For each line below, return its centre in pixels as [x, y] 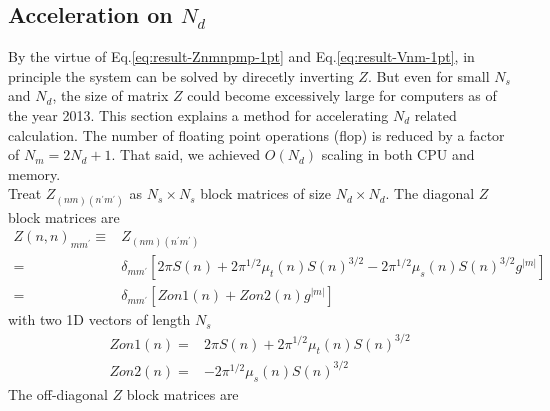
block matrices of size [266, 193]
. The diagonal [430, 193]
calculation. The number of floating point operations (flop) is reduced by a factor [256, 134]
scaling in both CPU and [398, 154]
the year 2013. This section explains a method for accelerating [198, 114]
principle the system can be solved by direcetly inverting [181, 75]
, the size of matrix [110, 95]
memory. [34, 173]
